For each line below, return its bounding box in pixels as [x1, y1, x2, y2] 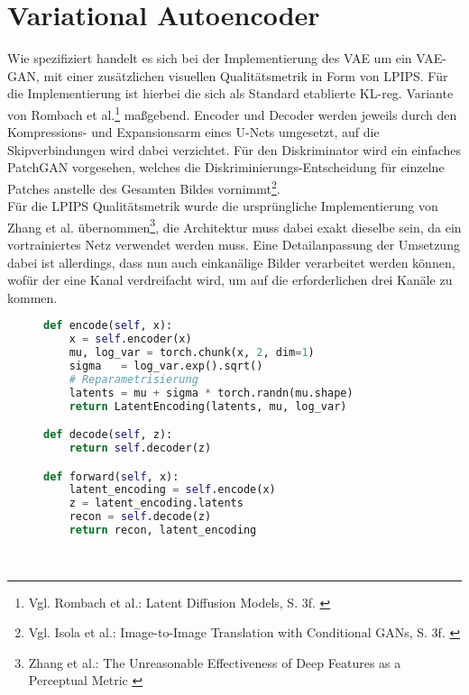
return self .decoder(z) [69, 442, 212, 455]
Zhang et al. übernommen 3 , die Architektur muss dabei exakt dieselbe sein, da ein [7, 215, 462, 236]
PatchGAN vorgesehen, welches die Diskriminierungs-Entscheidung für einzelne [7, 158, 445, 177]
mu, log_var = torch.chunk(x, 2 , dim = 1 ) [69, 346, 315, 360]
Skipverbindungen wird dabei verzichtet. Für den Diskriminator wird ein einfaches [7, 140, 462, 159]
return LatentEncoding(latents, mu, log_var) [69, 399, 347, 413]
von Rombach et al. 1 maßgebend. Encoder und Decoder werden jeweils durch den [7, 102, 457, 123]
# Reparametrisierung [69, 372, 198, 386]
